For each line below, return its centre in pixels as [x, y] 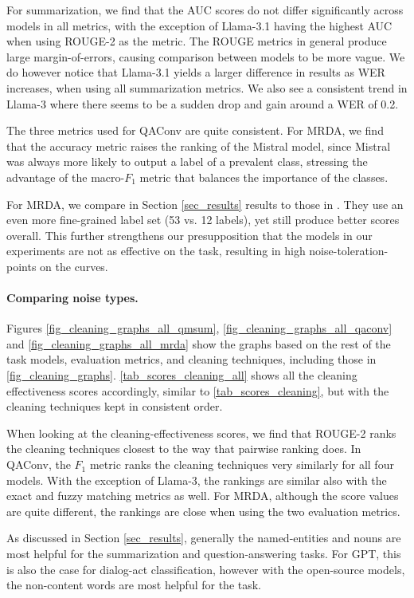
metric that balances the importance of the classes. [264, 177]
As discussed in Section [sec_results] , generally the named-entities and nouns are [204, 538]
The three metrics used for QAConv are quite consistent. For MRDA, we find [195, 130]
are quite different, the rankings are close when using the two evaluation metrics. [203, 511]
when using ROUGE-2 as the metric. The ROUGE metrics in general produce [197, 41]
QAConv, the [39, 464]
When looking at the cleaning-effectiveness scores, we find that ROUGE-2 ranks [201, 433]
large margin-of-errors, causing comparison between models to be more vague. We [206, 56]
